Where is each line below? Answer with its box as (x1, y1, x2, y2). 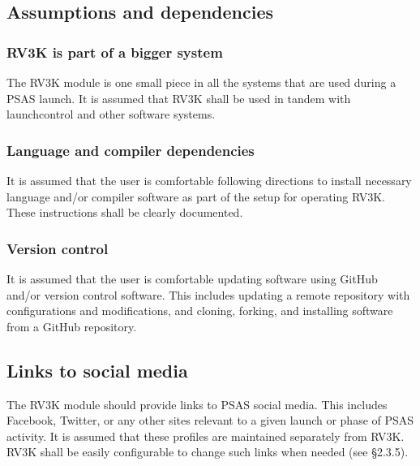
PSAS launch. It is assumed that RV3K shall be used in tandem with (6, 89, 351, 106)
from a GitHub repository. (6, 317, 137, 334)
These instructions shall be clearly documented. (6, 204, 243, 221)
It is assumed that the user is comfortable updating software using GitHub (6, 270, 378, 287)
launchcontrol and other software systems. (6, 106, 216, 123)
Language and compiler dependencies (6, 140, 255, 160)
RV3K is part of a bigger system (6, 41, 223, 62)
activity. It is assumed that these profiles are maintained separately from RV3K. (6, 427, 405, 444)
